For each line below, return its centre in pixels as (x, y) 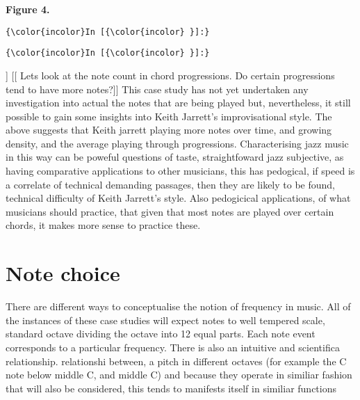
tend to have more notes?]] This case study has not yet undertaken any (157, 89)
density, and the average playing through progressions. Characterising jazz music (177, 143)
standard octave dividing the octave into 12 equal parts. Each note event (161, 334)
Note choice (63, 273)
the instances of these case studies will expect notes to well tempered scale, (165, 320)
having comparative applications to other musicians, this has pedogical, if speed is (180, 171)
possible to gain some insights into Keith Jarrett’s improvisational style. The (169, 116)
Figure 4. (28, 9)
